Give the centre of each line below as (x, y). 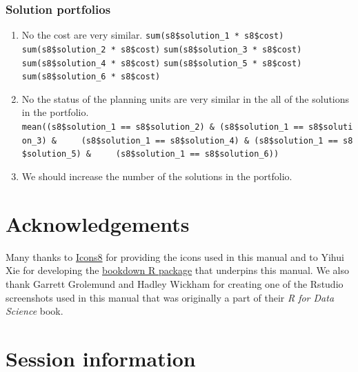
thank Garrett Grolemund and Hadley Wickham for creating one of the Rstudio (175, 283)
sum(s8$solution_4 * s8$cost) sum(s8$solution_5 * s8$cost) (162, 63)
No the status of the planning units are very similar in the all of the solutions (186, 98)
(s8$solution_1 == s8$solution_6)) (197, 154)
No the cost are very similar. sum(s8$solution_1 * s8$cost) (153, 35)
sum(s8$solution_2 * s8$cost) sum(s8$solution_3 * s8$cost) (162, 49)
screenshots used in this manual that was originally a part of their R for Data (170, 297)
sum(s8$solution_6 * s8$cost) (91, 77)
